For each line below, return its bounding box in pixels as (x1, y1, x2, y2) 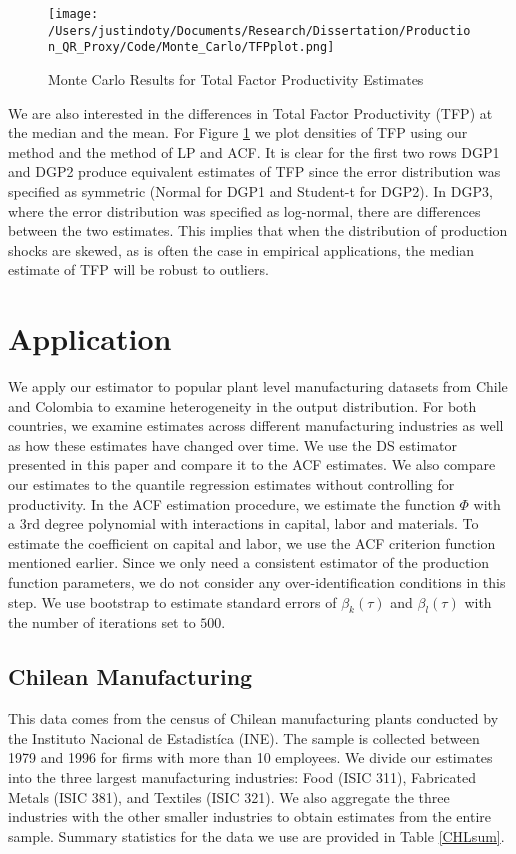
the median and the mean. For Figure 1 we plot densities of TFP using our (8, 122, 468, 143)
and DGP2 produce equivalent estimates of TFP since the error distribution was (8, 161, 501, 182)
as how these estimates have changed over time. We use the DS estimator (8, 434, 458, 455)
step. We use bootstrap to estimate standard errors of (8, 591, 337, 612)
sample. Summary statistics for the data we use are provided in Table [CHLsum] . (8, 825, 505, 846)
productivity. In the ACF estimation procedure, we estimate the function (8, 493, 455, 514)
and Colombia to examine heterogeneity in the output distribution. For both (8, 395, 477, 416)
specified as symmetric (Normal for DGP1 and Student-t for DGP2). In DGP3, (8, 180, 493, 201)
